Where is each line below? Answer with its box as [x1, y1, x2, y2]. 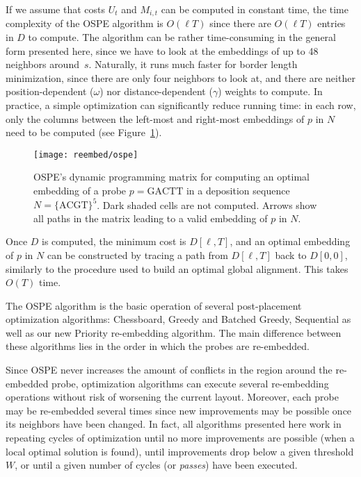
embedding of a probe [33, 183, 127, 198]
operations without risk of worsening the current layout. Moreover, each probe [6, 390, 339, 404]
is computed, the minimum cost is [42, 234, 186, 249]
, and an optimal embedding [230, 234, 351, 249]
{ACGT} [54, 201, 93, 211]
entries [317, 16, 346, 31]
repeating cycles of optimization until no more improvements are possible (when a [6, 430, 355, 445]
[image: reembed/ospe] [33, 149, 138, 160]
